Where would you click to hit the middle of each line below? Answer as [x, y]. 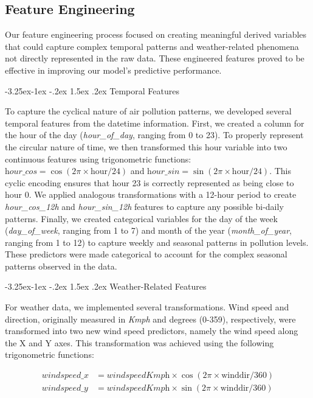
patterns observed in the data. [61, 266]
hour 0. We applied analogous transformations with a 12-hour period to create [151, 194]
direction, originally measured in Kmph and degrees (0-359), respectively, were [150, 319]
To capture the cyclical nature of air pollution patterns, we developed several [148, 111]
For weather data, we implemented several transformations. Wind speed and [147, 307]
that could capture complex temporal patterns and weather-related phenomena [152, 46]
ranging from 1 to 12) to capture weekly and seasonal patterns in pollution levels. [157, 242]
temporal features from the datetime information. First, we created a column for [155, 123]
